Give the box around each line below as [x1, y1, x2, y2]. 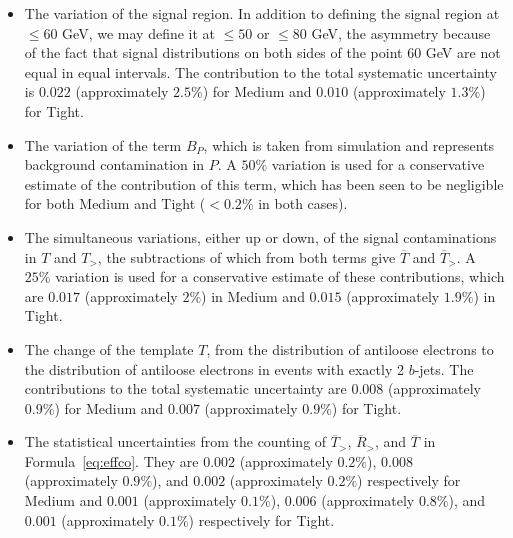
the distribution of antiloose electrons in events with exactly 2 [24, 358, 404, 379]
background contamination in [24, 154, 205, 175]
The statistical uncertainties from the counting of [24, 431, 327, 452]
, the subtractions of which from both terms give [97, 246, 396, 267]
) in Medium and [201, 285, 305, 306]
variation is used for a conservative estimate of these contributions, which [55, 266, 505, 287]
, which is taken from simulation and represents [203, 134, 495, 155]
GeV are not [425, 42, 501, 63]
